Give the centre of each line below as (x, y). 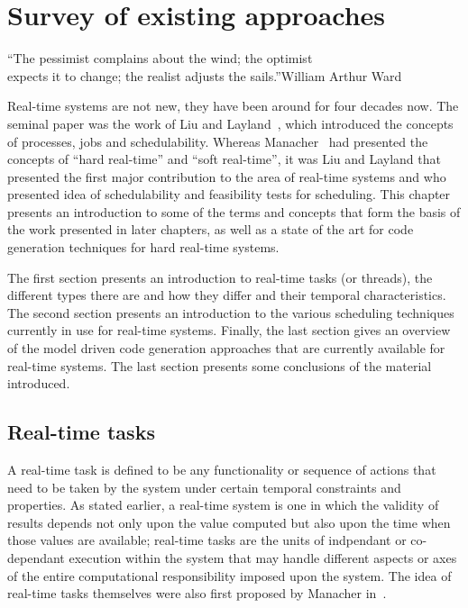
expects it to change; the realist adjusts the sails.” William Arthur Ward (205, 75)
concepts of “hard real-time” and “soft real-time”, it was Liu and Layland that (224, 159)
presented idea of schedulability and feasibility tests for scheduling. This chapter (229, 194)
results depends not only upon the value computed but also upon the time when (229, 522)
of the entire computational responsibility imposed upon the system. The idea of (229, 575)
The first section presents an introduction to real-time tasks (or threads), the (220, 277)
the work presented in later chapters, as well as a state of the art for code (211, 229)
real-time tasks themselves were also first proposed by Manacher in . (197, 593)
